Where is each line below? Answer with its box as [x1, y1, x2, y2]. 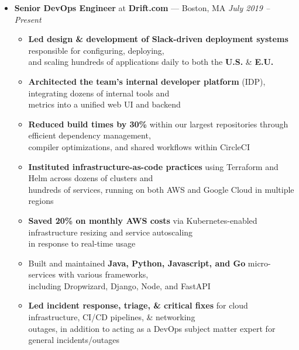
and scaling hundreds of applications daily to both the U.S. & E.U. [28, 56, 274, 68]
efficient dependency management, [28, 129, 151, 141]
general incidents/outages [28, 334, 119, 346]
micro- [248, 257, 271, 269]
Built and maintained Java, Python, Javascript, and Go [28, 257, 246, 269]
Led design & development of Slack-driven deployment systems [28, 33, 288, 45]
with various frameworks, [58, 268, 149, 280]
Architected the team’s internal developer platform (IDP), [28, 75, 266, 87]
